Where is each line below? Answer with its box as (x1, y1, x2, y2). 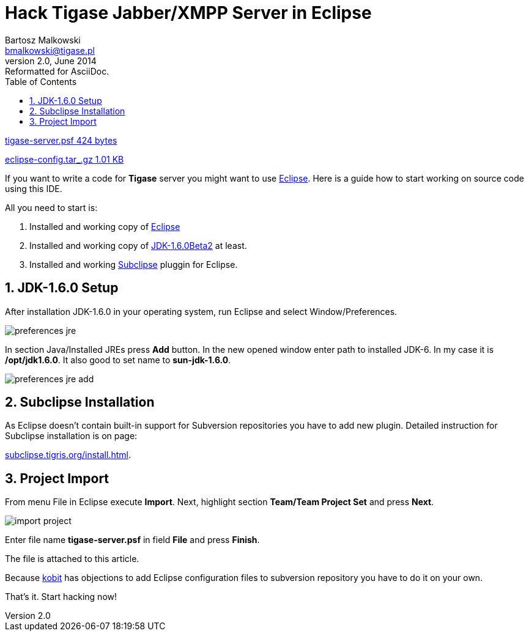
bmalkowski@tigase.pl (5, 45, 95, 56)
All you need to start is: (5, 202, 98, 213)
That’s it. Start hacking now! (5, 591, 117, 602)
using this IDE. (5, 183, 62, 194)
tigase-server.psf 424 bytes (5, 135, 117, 146)
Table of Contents (5, 76, 77, 87)
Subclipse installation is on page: (5, 431, 138, 442)
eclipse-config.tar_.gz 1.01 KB (5, 153, 124, 165)
